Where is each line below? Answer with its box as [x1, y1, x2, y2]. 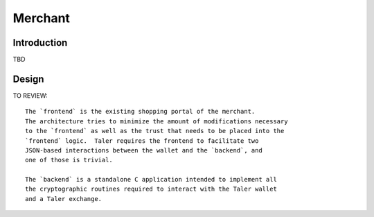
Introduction [12, 37, 68, 49]
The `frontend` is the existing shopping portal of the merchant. [25, 107, 256, 116]
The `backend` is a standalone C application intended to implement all [25, 175, 277, 184]
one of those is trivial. [25, 156, 114, 164]
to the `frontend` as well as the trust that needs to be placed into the [25, 127, 285, 135]
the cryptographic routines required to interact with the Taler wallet [25, 185, 277, 193]
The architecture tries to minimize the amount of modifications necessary [25, 117, 288, 125]
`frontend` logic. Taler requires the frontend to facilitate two [25, 137, 259, 145]
